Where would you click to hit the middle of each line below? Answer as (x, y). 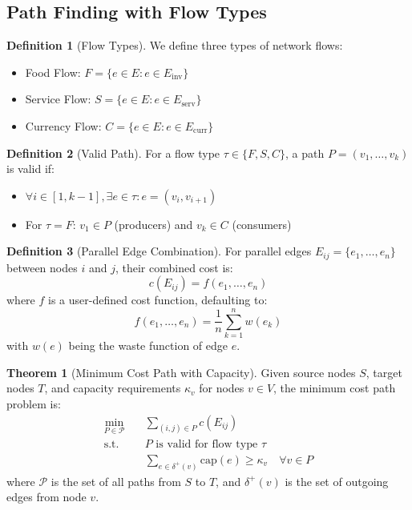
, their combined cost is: (174, 267)
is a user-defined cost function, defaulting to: (158, 300)
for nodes (222, 388)
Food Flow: (53, 72)
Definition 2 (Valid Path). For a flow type (113, 153)
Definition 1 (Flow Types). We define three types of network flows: (175, 45)
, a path (305, 153)
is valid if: (30, 169)
